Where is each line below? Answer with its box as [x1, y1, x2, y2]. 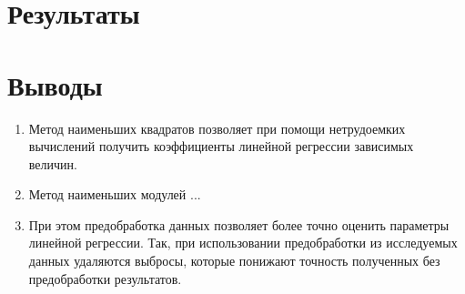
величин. [28, 154, 77, 173]
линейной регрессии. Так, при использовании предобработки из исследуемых [28, 233, 458, 252]
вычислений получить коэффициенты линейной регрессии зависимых [28, 137, 414, 156]
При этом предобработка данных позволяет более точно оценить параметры [28, 215, 450, 234]
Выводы [7, 66, 103, 103]
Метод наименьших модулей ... [28, 185, 201, 204]
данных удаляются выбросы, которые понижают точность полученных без [28, 251, 440, 270]
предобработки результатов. [28, 269, 182, 288]
